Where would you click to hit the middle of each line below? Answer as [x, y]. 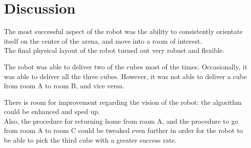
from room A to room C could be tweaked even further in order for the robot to [124, 130]
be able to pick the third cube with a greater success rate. [90, 140]
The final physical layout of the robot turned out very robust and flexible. [114, 50]
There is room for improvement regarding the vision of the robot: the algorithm [123, 102]
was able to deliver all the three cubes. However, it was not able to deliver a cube [125, 76]
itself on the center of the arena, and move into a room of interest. [103, 41]
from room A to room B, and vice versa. [64, 86]
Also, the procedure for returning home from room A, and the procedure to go [121, 121]
